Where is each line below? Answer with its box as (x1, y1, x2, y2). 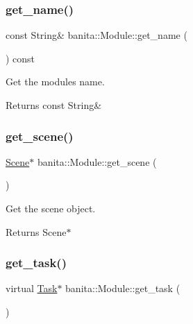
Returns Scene (6, 224, 67, 239)
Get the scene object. (6, 201, 96, 215)
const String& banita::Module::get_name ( (6, 28, 187, 42)
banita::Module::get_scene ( (37, 154, 157, 169)
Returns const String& (6, 98, 102, 112)
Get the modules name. (6, 74, 105, 89)
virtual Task (6, 281, 58, 296)
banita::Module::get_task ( (65, 281, 181, 296)
